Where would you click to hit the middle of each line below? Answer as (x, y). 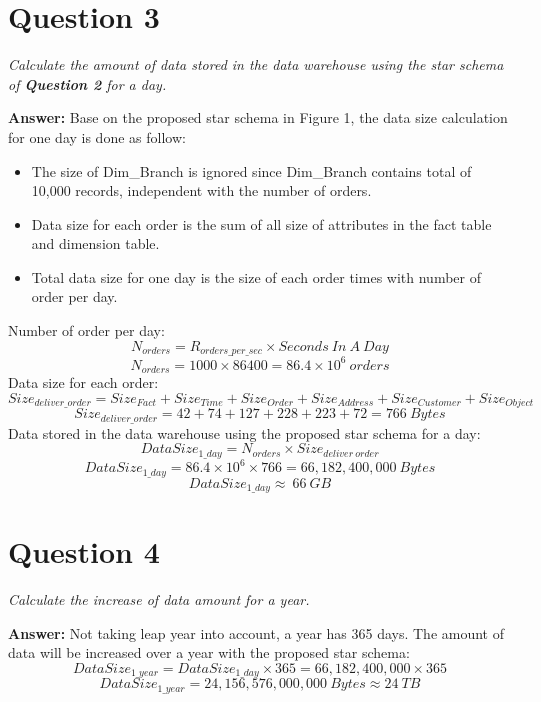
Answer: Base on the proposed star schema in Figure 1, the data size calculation (258, 117)
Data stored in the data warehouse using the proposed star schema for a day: (244, 432)
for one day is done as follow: (97, 136)
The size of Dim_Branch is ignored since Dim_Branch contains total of (251, 170)
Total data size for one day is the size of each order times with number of (256, 276)
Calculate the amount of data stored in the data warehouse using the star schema (256, 64)
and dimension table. (95, 243)
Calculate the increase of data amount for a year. (159, 599)
